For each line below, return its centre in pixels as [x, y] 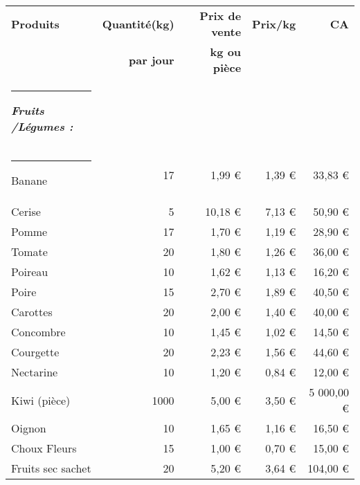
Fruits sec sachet [51, 468]
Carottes [32, 312]
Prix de [220, 16]
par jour [152, 60]
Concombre [38, 332]
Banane [29, 180]
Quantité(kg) [138, 24]
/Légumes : [42, 126]
